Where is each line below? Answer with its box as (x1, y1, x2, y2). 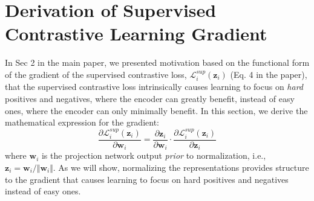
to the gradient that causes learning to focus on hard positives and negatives (5, 173, 289, 185)
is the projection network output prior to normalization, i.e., (41, 149, 266, 162)
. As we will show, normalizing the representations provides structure (53, 161, 309, 174)
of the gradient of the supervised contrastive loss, (5, 68, 187, 80)
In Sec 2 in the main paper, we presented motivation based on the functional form (5, 56, 310, 69)
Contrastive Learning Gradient (5, 21, 267, 46)
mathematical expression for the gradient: (5, 116, 159, 129)
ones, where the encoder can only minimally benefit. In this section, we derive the (5, 104, 308, 116)
